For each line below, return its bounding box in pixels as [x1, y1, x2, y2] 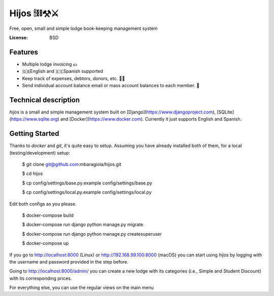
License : [9, 34, 28, 41]
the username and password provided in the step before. [9, 258, 129, 265]
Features [9, 48, 38, 56]
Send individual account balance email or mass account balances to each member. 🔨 [22, 83, 200, 89]
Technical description [9, 95, 80, 104]
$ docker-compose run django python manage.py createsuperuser [22, 231, 162, 237]
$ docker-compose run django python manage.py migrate [22, 221, 144, 228]
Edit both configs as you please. [9, 201, 77, 207]
